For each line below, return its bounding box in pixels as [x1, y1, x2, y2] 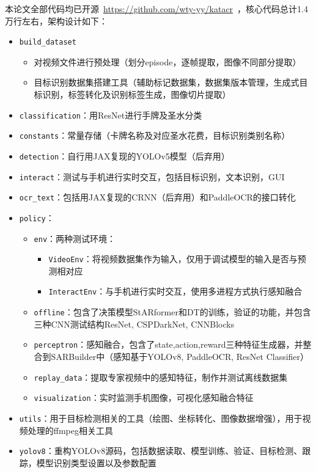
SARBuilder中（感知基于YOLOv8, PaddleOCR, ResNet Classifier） [51, 350, 309, 363]
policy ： [19, 211, 54, 224]
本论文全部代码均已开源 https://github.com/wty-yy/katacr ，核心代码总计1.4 [5, 2, 308, 15]
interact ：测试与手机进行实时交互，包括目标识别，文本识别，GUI [19, 170, 285, 183]
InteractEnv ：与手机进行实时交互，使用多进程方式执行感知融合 [48, 285, 303, 298]
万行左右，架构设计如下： [5, 14, 108, 27]
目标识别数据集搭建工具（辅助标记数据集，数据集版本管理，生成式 [34, 76, 299, 89]
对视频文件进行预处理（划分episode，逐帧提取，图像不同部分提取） [34, 55, 301, 68]
